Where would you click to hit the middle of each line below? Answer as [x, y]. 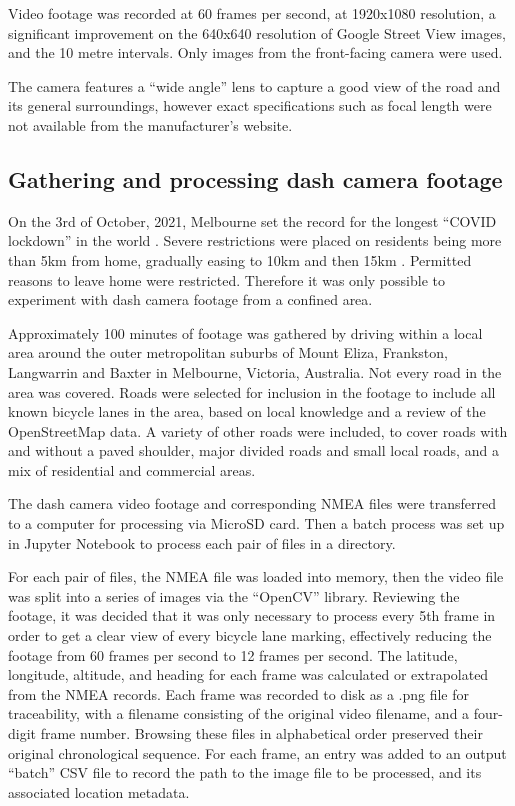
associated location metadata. [99, 791]
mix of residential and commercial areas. [132, 469]
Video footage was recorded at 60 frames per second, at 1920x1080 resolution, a [252, 13]
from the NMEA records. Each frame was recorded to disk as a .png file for [239, 693]
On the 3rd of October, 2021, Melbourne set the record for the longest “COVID [252, 220]
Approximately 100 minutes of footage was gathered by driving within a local [245, 332]
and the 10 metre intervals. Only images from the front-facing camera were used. [255, 52]
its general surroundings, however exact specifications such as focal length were [250, 105]
